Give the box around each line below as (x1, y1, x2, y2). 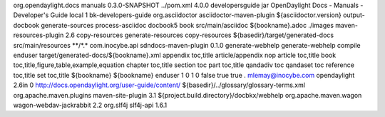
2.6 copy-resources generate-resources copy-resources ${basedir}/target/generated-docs (65, 31, 334, 39)
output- (342, 11, 365, 19)
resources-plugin (13, 31, 64, 39)
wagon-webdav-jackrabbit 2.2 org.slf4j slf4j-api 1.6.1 (13, 101, 168, 109)
